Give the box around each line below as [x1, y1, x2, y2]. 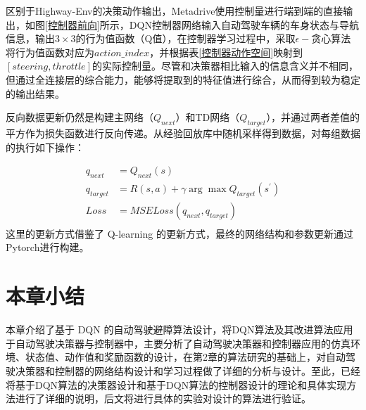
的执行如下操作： [6, 139, 84, 154]
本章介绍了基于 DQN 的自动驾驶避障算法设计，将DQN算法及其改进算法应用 [6, 322, 353, 337]
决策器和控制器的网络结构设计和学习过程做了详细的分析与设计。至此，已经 [15, 363, 360, 378]
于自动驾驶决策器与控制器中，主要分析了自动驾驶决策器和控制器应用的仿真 [6, 335, 351, 350]
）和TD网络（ [175, 110, 240, 124]
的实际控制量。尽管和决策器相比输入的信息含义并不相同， [91, 58, 358, 73]
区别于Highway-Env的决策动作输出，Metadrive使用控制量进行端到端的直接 [6, 4, 343, 18]
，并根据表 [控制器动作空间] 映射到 [149, 44, 303, 59]
